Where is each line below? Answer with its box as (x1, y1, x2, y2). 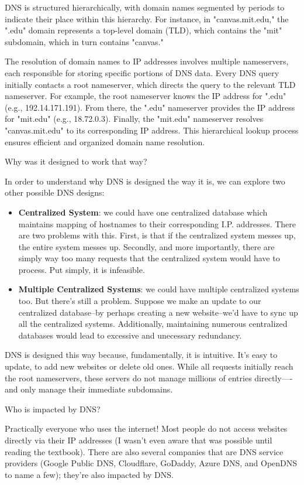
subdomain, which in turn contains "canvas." (5, 35, 164, 47)
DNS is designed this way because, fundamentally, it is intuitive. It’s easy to (5, 349, 278, 361)
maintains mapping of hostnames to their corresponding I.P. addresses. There (18, 217, 296, 230)
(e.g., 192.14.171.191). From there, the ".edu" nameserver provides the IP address (5, 101, 295, 113)
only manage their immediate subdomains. (20, 383, 173, 395)
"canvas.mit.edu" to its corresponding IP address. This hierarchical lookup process (5, 124, 299, 136)
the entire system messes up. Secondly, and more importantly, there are (18, 240, 275, 252)
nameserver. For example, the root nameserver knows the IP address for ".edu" (5, 90, 286, 102)
